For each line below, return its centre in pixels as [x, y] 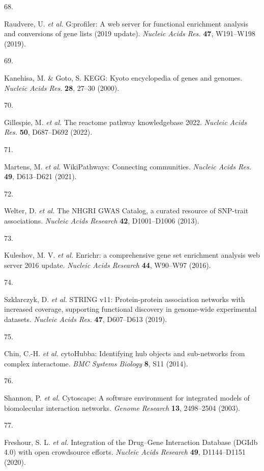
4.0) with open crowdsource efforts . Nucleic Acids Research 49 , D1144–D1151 [125, 452]
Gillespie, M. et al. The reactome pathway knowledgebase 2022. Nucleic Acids [125, 122]
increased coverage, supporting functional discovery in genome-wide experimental [130, 309]
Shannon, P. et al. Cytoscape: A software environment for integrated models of [127, 398]
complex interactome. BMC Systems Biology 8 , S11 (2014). [96, 363]
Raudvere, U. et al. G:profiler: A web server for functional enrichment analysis [126, 23]
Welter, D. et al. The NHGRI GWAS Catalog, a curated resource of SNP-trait [126, 210]
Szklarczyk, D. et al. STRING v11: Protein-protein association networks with [125, 299]
